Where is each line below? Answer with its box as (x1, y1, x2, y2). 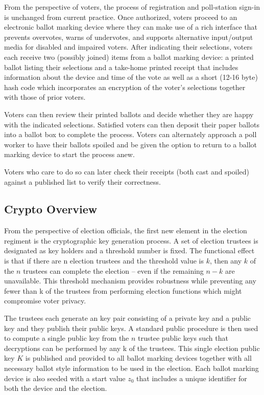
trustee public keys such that (138, 333, 228, 343)
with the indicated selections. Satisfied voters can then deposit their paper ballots (4, 119, 259, 129)
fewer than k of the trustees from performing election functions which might (4, 285, 242, 296)
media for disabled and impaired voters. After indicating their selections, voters (4, 41, 253, 52)
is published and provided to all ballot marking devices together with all (25, 353, 252, 363)
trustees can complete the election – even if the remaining (23, 265, 204, 276)
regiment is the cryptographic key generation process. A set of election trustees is (4, 235, 258, 246)
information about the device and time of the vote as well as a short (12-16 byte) (4, 72, 258, 82)
